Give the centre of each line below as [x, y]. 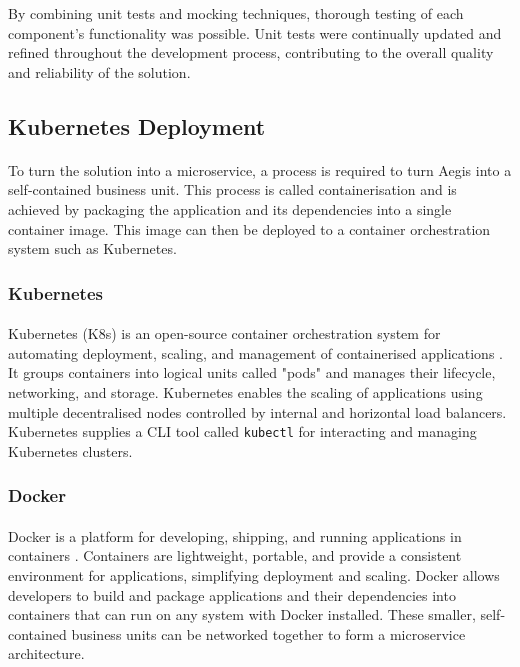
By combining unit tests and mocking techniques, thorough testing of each [236, 13]
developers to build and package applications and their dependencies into [232, 594]
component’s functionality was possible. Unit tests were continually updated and [255, 32]
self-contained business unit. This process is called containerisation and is [232, 189]
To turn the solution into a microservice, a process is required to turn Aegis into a [260, 169]
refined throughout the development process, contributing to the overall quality [251, 52]
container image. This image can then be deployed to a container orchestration [249, 228]
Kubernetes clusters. [70, 450]
